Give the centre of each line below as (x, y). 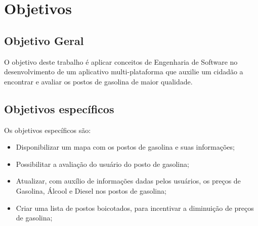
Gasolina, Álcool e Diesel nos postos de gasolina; (91, 190)
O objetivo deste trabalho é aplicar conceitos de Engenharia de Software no (121, 61)
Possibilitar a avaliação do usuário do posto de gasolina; (102, 164)
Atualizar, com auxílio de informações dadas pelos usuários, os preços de (128, 181)
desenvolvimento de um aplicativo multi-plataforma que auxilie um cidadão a (124, 72)
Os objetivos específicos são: (48, 130)
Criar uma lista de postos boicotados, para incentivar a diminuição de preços (135, 208)
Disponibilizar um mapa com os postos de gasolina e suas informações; (125, 147)
